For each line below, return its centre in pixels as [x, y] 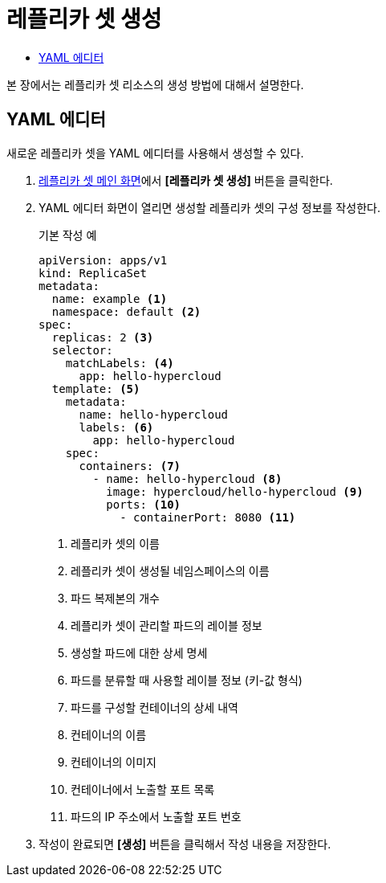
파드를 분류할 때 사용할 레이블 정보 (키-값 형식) [187, 680]
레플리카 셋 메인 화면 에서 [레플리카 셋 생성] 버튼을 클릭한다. [186, 180]
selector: [82, 350]
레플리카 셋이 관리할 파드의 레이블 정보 [167, 625]
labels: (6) [116, 427]
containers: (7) [130, 466]
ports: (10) [144, 504]
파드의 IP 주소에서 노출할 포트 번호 [156, 816]
